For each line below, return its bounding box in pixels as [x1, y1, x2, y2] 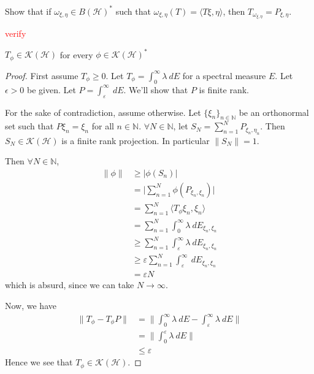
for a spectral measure [182, 69, 266, 82]
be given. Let [27, 83, 76, 96]
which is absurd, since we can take [5, 278, 134, 291]
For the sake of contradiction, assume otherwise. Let [5, 105, 201, 118]
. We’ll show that [123, 83, 188, 96]
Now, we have [5, 299, 56, 311]
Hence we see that [5, 356, 73, 368]
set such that [5, 120, 54, 132]
